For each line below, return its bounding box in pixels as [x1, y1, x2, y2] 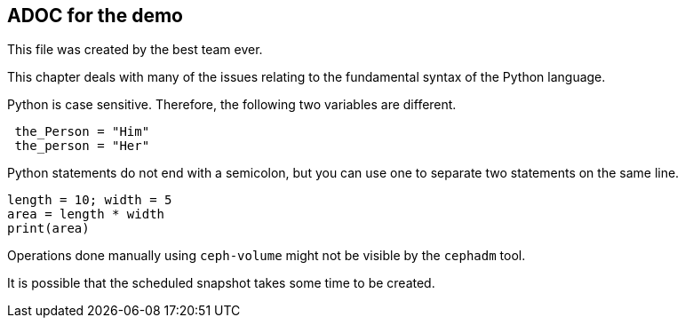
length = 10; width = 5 [7, 193, 172, 208]
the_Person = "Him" [14, 124, 150, 139]
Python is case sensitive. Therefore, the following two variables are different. [7, 97, 457, 113]
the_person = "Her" [14, 139, 150, 154]
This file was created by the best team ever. [7, 42, 263, 58]
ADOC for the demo [7, 4, 183, 27]
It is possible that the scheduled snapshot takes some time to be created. [7, 275, 435, 291]
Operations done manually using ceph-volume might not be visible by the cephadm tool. [7, 248, 526, 264]
